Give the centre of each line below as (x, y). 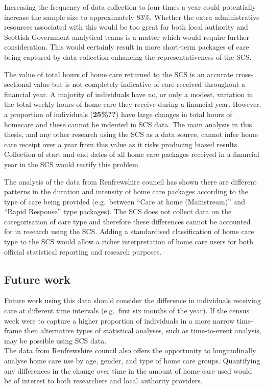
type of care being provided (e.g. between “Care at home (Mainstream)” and (125, 201)
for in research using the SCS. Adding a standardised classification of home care (129, 231)
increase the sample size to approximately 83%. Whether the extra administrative (132, 17)
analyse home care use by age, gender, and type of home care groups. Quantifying (132, 361)
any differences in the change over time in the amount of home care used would (128, 370)
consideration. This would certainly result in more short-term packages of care (127, 47)
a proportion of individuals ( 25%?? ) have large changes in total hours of (118, 114)
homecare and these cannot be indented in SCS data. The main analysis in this (128, 124)
